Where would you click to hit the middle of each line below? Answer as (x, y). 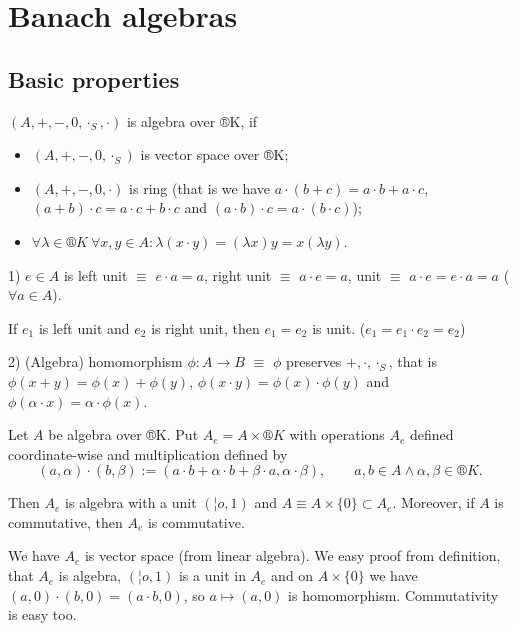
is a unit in (212, 575)
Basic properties (94, 78)
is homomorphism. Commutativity (393, 594)
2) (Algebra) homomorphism (95, 361)
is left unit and (84, 327)
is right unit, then (205, 327)
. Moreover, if (433, 502)
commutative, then (65, 521)
